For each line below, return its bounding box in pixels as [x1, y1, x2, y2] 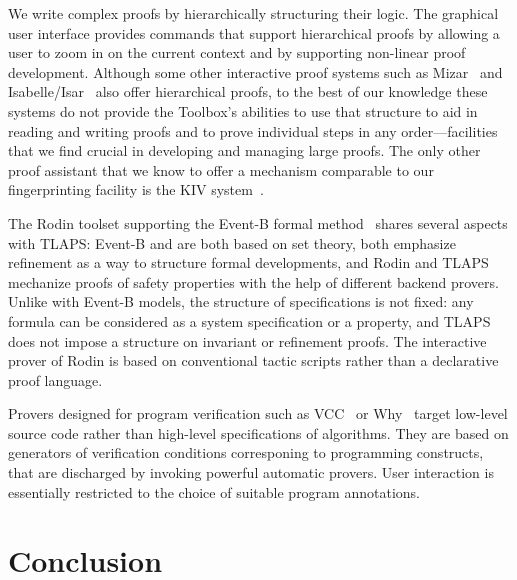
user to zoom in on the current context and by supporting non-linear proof [8, 42, 466, 63]
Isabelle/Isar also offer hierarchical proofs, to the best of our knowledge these [8, 81, 488, 102]
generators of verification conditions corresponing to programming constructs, [8, 442, 484, 463]
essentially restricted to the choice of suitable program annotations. [8, 481, 420, 502]
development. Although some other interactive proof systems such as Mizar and [8, 61, 503, 82]
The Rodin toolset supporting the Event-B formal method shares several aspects [8, 212, 508, 233]
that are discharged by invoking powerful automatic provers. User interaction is [8, 462, 494, 483]
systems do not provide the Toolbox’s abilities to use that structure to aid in [8, 100, 478, 121]
